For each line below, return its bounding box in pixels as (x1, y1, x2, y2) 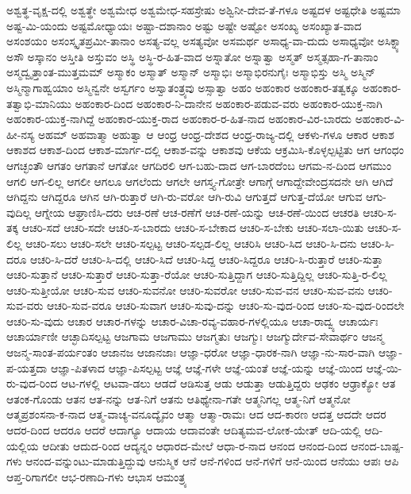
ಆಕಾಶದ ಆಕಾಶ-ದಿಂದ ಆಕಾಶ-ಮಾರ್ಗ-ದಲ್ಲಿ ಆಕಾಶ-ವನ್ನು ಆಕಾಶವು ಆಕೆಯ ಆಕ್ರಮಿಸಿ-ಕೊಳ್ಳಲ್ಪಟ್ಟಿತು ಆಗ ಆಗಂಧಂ (6, 141, 405, 158)
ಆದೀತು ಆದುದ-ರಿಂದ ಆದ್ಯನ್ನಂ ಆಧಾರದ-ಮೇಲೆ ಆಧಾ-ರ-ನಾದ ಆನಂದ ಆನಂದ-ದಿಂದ (42, 437, 348, 453)
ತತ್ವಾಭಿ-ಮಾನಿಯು (6, 95, 71, 111)
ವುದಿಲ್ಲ (6, 203, 32, 220)
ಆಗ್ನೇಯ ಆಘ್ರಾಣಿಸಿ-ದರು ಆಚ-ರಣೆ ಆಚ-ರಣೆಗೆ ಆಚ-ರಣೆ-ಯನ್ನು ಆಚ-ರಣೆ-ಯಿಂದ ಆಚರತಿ (34, 203, 359, 220)
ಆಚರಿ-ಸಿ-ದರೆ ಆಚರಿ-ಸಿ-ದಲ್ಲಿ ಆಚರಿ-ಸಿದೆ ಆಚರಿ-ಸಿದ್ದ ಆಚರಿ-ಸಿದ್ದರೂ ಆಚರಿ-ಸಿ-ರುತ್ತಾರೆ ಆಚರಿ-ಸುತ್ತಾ (30, 250, 383, 267)
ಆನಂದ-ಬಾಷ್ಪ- (351, 437, 405, 453)
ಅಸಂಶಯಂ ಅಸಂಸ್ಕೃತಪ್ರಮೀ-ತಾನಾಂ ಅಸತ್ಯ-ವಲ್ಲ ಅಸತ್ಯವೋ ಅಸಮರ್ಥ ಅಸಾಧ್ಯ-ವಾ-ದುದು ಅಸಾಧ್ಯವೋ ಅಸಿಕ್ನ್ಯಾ (6, 33, 403, 49)
